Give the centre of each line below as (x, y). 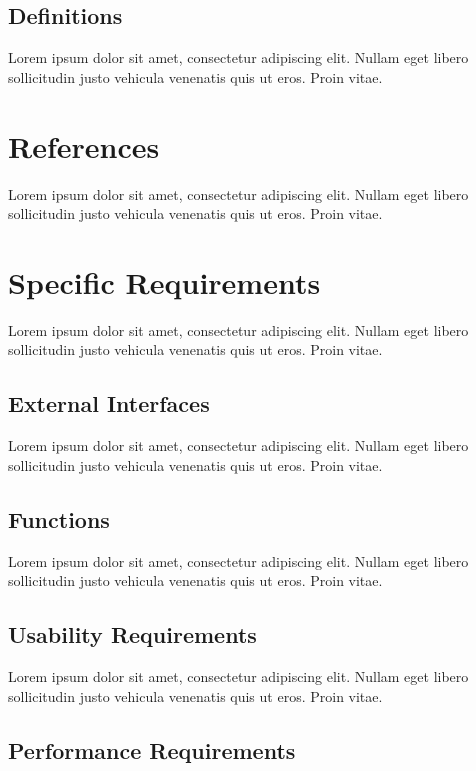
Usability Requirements (132, 634)
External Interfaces (109, 403)
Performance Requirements (152, 749)
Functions (59, 518)
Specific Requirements (164, 281)
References (84, 145)
